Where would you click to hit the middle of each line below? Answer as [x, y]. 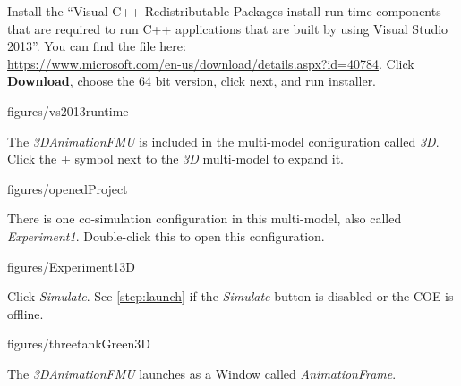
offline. [26, 313]
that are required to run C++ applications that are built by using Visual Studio [228, 28]
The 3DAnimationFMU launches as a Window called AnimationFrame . [202, 373]
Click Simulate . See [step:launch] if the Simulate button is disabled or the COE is [230, 296]
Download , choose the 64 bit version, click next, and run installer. [192, 81]
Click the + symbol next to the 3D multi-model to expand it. [175, 159]
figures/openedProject [68, 188]
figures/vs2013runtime [68, 110]
